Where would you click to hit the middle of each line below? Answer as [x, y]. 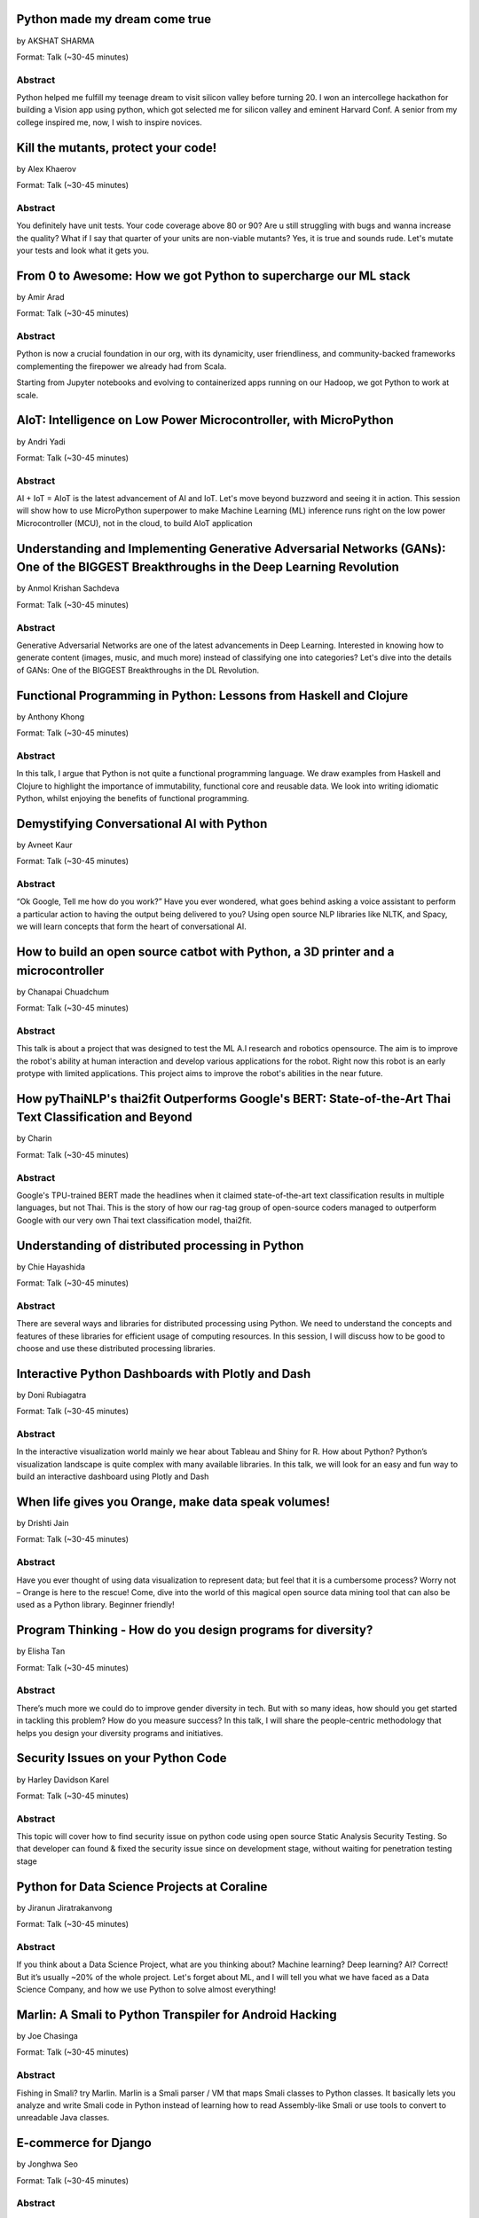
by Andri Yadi [41, 441]
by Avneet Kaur [44, 845]
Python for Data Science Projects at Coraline [142, 1887]
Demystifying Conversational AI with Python [142, 824]
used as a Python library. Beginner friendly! [95, 1605]
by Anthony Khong [51, 716]
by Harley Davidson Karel [63, 1780]
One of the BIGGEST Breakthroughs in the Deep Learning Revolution [208, 567]
